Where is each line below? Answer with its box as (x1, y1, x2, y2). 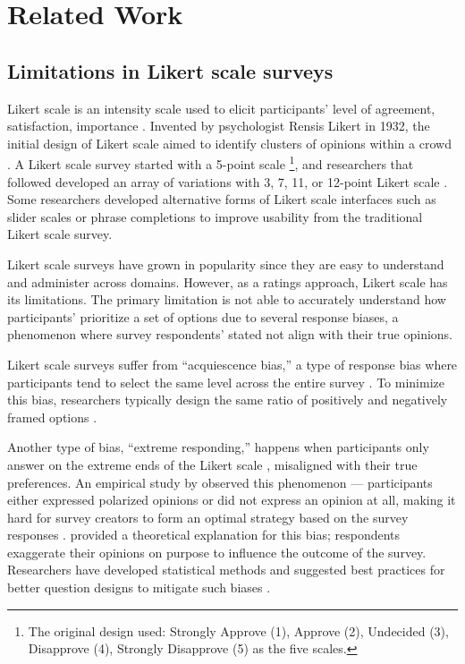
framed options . (7, 407, 97, 426)
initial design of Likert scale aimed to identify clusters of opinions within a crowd (7, 133, 452, 152)
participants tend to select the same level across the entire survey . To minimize (7, 372, 444, 391)
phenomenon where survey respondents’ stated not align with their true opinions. (7, 325, 453, 344)
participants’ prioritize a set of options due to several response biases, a (7, 307, 399, 326)
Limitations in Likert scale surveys (7, 56, 334, 84)
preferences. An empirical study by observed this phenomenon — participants (7, 472, 433, 491)
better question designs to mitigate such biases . (7, 578, 271, 597)
